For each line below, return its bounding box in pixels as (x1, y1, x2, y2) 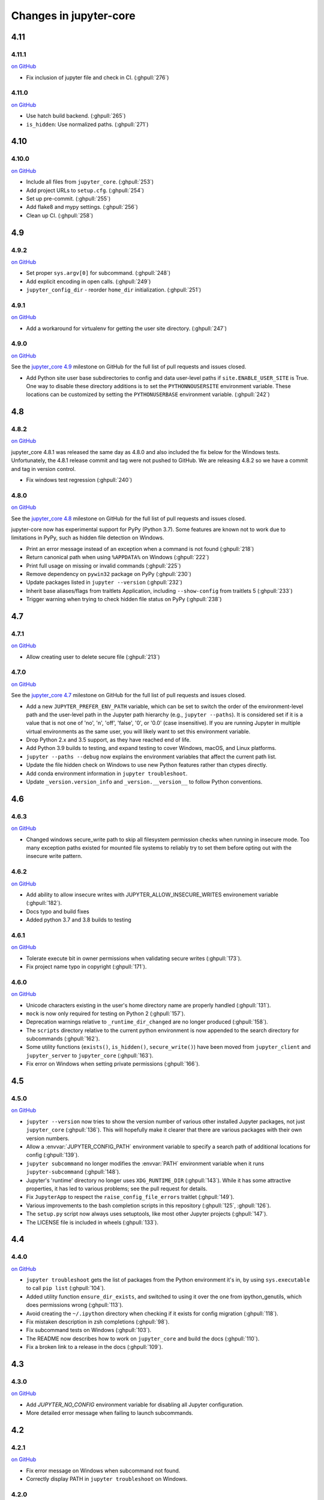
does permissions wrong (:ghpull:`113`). (26, 1301, 124, 1309)
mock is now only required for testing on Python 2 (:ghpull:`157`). (26, 1010, 185, 1017)
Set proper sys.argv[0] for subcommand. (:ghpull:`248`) (26, 269, 171, 277)
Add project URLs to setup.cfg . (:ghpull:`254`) (26, 187, 144, 194)
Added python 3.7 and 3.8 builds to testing (26, 916, 131, 923)
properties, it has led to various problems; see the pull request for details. (26, 1185, 208, 1192)
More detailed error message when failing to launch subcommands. (26, 1409, 193, 1417)
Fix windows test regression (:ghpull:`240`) (26, 476, 133, 484)
